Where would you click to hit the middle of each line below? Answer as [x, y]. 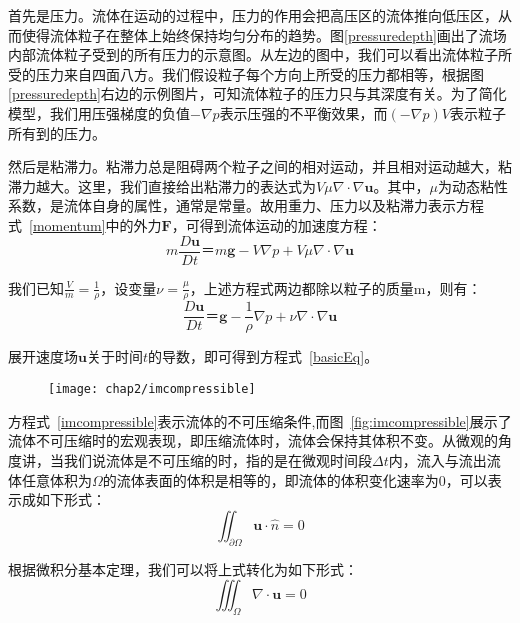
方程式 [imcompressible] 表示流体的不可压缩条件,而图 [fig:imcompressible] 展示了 [260, 420]
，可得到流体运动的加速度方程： [276, 224]
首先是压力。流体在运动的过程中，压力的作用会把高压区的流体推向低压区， [253, 15]
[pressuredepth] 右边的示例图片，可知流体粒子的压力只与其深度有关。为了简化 [257, 93]
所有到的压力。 [57, 132]
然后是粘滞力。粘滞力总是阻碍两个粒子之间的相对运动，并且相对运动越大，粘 [260, 166]
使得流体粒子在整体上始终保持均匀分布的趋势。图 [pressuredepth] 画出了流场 [264, 34]
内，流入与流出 [437, 459]
